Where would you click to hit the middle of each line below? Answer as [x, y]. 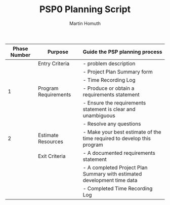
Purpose [58, 52]
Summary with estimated [112, 174]
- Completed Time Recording [118, 188]
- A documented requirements [119, 153]
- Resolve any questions [112, 124]
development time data [110, 180]
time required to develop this [117, 138]
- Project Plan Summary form [118, 72]
